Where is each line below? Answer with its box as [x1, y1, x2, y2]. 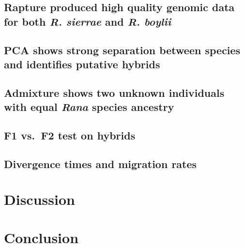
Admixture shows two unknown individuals [4, 85, 225, 100]
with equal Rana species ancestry [4, 99, 174, 114]
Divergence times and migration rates [4, 156, 197, 171]
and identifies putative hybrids [4, 56, 160, 71]
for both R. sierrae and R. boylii [4, 14, 171, 29]
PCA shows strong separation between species [4, 42, 241, 57]
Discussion [4, 189, 75, 209]
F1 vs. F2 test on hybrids [4, 127, 136, 142]
